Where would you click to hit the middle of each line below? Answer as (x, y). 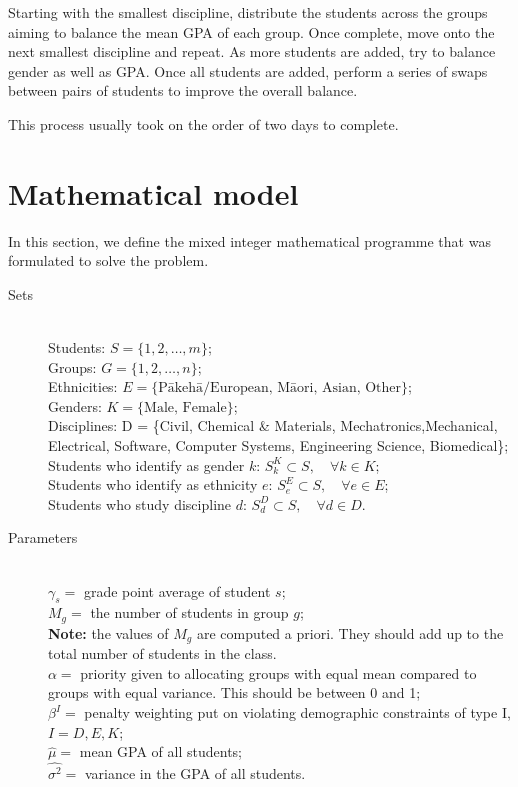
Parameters (43, 537)
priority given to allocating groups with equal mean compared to (278, 672)
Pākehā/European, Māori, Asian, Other (280, 388)
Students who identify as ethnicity (153, 484)
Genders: (75, 405)
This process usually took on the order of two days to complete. (203, 123)
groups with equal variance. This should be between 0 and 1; (234, 692)
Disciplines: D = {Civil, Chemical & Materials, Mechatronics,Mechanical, (273, 425)
